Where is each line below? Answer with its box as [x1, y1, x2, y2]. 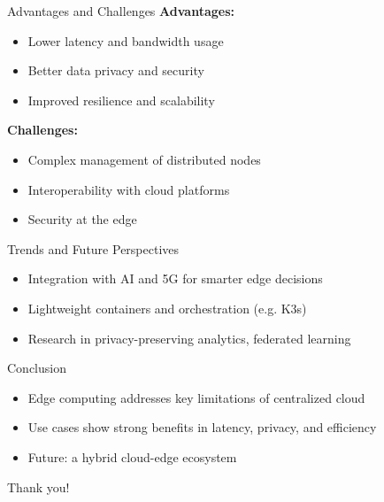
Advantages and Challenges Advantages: [7, 2, 234, 19]
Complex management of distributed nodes [27, 150, 261, 168]
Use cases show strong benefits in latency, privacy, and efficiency [27, 418, 377, 436]
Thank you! [7, 477, 70, 496]
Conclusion [7, 359, 66, 377]
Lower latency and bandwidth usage [27, 31, 224, 50]
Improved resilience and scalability [27, 90, 215, 109]
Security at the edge [27, 210, 137, 228]
